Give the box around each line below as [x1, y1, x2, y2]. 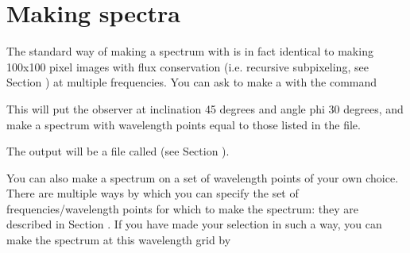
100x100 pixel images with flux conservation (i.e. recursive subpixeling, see [6, 58, 369, 75]
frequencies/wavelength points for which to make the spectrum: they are [6, 200, 358, 217]
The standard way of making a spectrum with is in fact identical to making [6, 43, 373, 59]
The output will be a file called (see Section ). [6, 143, 230, 159]
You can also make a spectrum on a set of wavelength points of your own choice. [6, 169, 399, 186]
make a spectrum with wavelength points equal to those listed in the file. [6, 116, 361, 132]
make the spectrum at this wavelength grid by [6, 232, 231, 248]
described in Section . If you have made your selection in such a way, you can [6, 216, 382, 232]
